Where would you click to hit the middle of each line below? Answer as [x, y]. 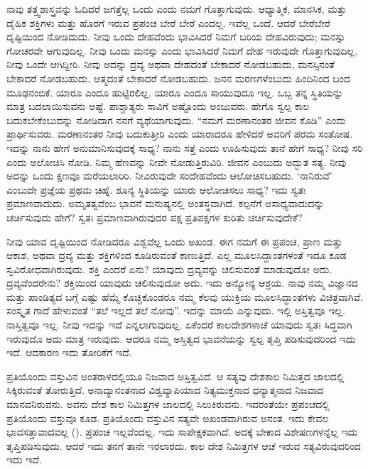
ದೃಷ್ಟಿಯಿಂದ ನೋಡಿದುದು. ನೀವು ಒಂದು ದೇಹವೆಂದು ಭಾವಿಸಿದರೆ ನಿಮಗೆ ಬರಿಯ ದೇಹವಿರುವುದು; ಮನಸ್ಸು [176, 37]
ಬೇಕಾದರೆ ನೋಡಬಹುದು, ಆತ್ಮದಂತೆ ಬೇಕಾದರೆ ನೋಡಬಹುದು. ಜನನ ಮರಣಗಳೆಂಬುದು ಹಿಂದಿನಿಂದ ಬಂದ [178, 78]
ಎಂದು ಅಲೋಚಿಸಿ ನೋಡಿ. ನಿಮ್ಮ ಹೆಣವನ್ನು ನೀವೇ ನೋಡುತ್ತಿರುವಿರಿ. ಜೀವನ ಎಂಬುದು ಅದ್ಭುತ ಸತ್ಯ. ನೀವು [177, 161]
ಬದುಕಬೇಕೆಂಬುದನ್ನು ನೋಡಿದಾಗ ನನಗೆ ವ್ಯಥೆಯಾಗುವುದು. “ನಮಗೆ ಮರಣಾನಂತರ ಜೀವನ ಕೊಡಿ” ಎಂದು [176, 120]
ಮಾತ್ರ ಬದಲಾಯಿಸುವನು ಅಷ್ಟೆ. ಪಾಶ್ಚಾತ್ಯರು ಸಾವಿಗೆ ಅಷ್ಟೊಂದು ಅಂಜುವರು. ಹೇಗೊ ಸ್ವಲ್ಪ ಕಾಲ [158, 106]
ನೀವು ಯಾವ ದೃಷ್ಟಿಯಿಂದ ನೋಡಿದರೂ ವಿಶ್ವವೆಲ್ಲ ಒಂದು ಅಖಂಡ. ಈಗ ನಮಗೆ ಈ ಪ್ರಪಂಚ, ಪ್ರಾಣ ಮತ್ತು [174, 241]
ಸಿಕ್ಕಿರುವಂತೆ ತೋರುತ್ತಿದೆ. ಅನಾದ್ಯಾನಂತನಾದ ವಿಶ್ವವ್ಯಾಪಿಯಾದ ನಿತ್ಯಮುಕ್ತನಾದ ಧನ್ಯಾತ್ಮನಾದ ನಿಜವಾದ [165, 390]
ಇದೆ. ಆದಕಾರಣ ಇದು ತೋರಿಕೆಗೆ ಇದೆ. [69, 352]
